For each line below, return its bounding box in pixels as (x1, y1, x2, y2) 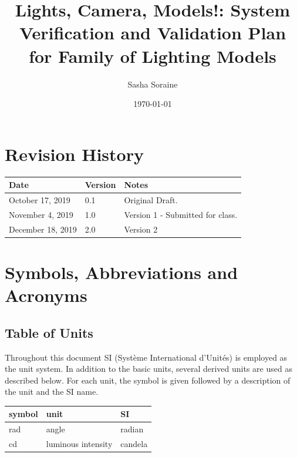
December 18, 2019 (9, 223, 77, 235)
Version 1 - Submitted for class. (124, 208, 238, 220)
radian (120, 423, 144, 435)
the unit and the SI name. (5, 385, 99, 398)
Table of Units (5, 323, 93, 341)
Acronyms (5, 283, 87, 307)
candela (120, 438, 148, 450)
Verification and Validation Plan (19, 21, 286, 45)
